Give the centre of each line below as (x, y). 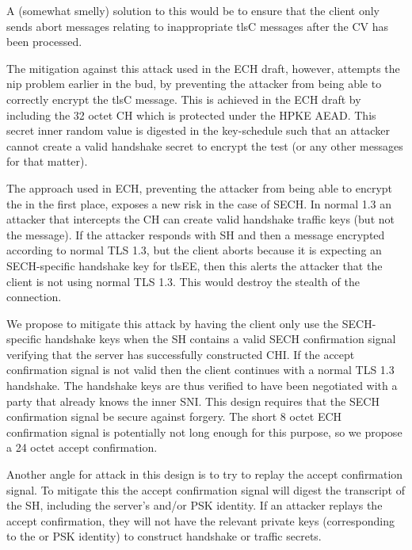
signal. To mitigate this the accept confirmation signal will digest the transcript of (206, 489)
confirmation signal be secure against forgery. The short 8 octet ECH (174, 416)
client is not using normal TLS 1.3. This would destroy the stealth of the (183, 281)
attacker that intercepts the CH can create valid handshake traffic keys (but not (200, 219)
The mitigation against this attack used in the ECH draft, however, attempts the (203, 68)
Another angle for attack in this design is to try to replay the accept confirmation (205, 474)
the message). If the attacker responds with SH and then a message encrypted (196, 234)
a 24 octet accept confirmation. (82, 447)
